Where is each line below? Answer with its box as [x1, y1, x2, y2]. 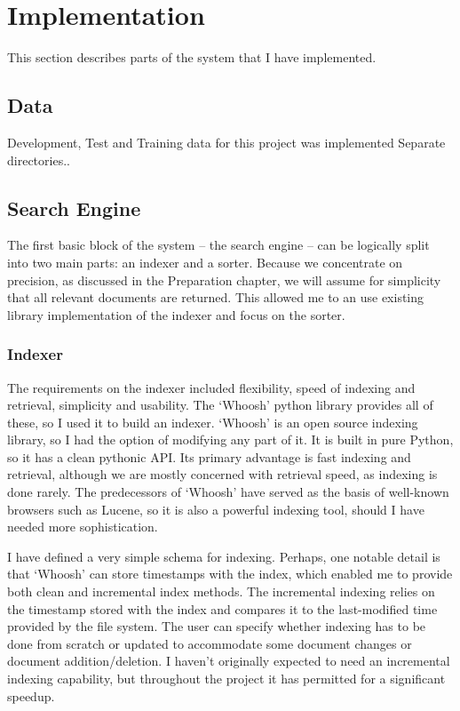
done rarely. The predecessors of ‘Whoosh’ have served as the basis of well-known [7, 483, 449, 501]
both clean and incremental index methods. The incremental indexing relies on [7, 582, 435, 601]
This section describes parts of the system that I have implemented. [7, 48, 377, 67]
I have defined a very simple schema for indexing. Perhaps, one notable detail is [7, 547, 440, 565]
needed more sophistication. [7, 517, 158, 536]
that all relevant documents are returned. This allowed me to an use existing [7, 288, 424, 307]
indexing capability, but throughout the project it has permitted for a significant [7, 669, 446, 687]
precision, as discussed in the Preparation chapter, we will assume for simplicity [7, 270, 441, 289]
